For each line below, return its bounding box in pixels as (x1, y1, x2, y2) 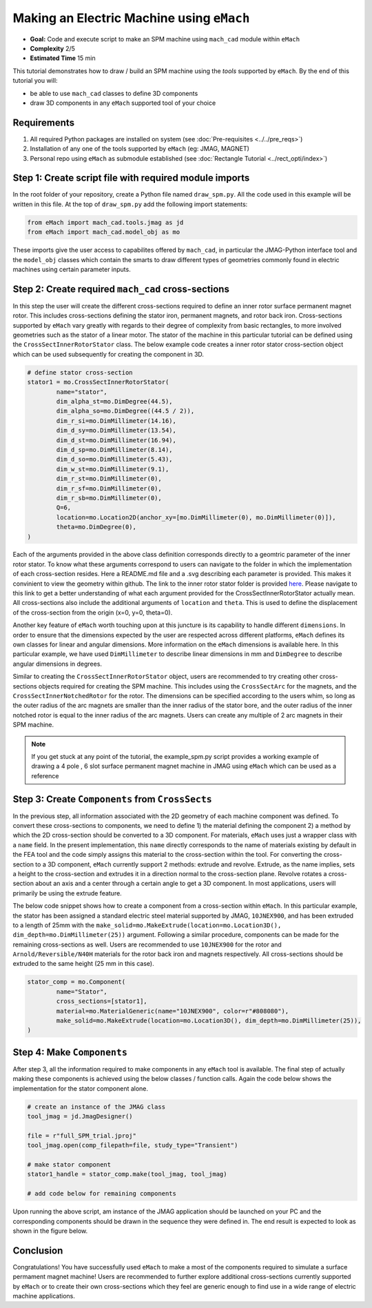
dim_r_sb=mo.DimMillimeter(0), (56, 494, 162, 502)
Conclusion (12, 1245, 63, 1256)
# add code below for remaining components (27, 1190, 177, 1198)
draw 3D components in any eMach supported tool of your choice (30, 99, 216, 107)
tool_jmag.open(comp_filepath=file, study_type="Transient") (27, 1142, 238, 1149)
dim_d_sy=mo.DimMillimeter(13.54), (56, 426, 177, 435)
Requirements (12, 117, 75, 128)
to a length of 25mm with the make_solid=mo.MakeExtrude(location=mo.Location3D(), (12, 921, 282, 929)
